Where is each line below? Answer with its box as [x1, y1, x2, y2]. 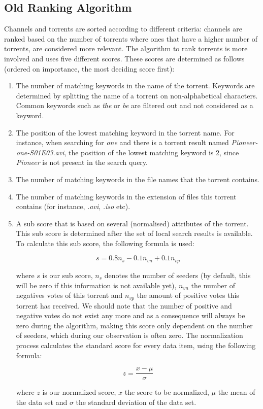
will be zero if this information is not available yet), [16, 280, 177, 290]
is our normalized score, [42, 387, 116, 397]
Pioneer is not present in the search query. [16, 157, 148, 167]
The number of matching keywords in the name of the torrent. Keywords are [16, 80, 255, 91]
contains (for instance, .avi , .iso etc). [16, 201, 130, 212]
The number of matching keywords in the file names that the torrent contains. [16, 174, 259, 184]
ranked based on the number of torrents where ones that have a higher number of [4, 33, 258, 44]
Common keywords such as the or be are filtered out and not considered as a [16, 100, 253, 111]
